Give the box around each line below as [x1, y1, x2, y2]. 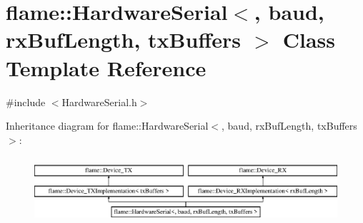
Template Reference [6, 53, 207, 82]
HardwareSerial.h [61, 94, 137, 109]
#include [6, 94, 46, 109]
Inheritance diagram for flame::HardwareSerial [6, 118, 209, 133]
